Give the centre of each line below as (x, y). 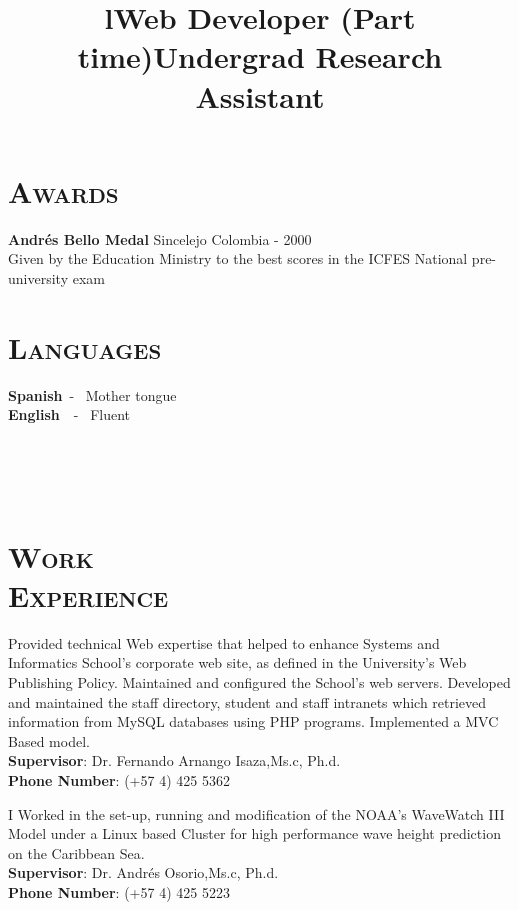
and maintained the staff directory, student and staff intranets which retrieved (247, 701)
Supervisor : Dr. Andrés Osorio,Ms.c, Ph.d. (143, 872)
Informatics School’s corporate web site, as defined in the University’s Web (237, 662)
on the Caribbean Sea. (76, 852)
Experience (88, 594)
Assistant (260, 95)
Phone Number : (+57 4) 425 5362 (119, 780)
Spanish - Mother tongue (92, 394)
